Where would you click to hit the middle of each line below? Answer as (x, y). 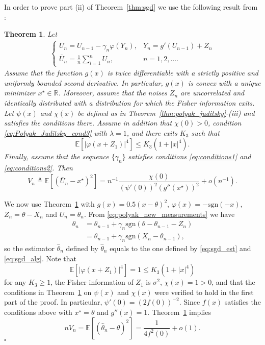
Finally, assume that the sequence (57, 156)
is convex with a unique (224, 82)
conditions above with (38, 312)
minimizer (20, 93)
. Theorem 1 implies (179, 312)
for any (15, 282)
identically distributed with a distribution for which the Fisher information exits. (129, 102)
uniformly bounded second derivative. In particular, (84, 82)
